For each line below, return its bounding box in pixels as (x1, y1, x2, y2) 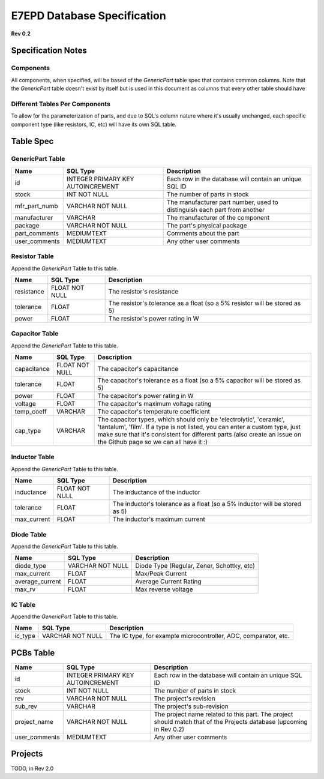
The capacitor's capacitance (97, 365, 179, 373)
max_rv (14, 585, 36, 594)
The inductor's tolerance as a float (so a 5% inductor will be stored (112, 500, 301, 508)
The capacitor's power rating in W (97, 392, 194, 400)
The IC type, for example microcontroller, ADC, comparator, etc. (109, 632, 290, 640)
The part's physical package (166, 221, 247, 229)
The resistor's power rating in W (108, 314, 199, 322)
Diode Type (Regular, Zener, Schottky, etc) (135, 562, 255, 570)
